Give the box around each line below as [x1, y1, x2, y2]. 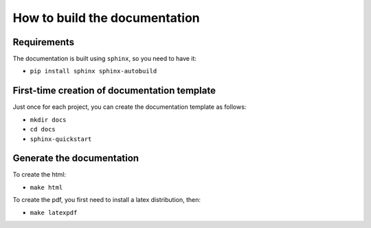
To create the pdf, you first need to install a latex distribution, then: [12, 196, 201, 204]
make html [30, 183, 63, 191]
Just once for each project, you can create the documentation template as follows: [12, 103, 247, 111]
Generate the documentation [12, 153, 139, 164]
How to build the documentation [12, 10, 201, 25]
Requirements [12, 36, 75, 48]
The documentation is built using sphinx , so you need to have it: [12, 55, 197, 63]
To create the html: [12, 170, 67, 179]
